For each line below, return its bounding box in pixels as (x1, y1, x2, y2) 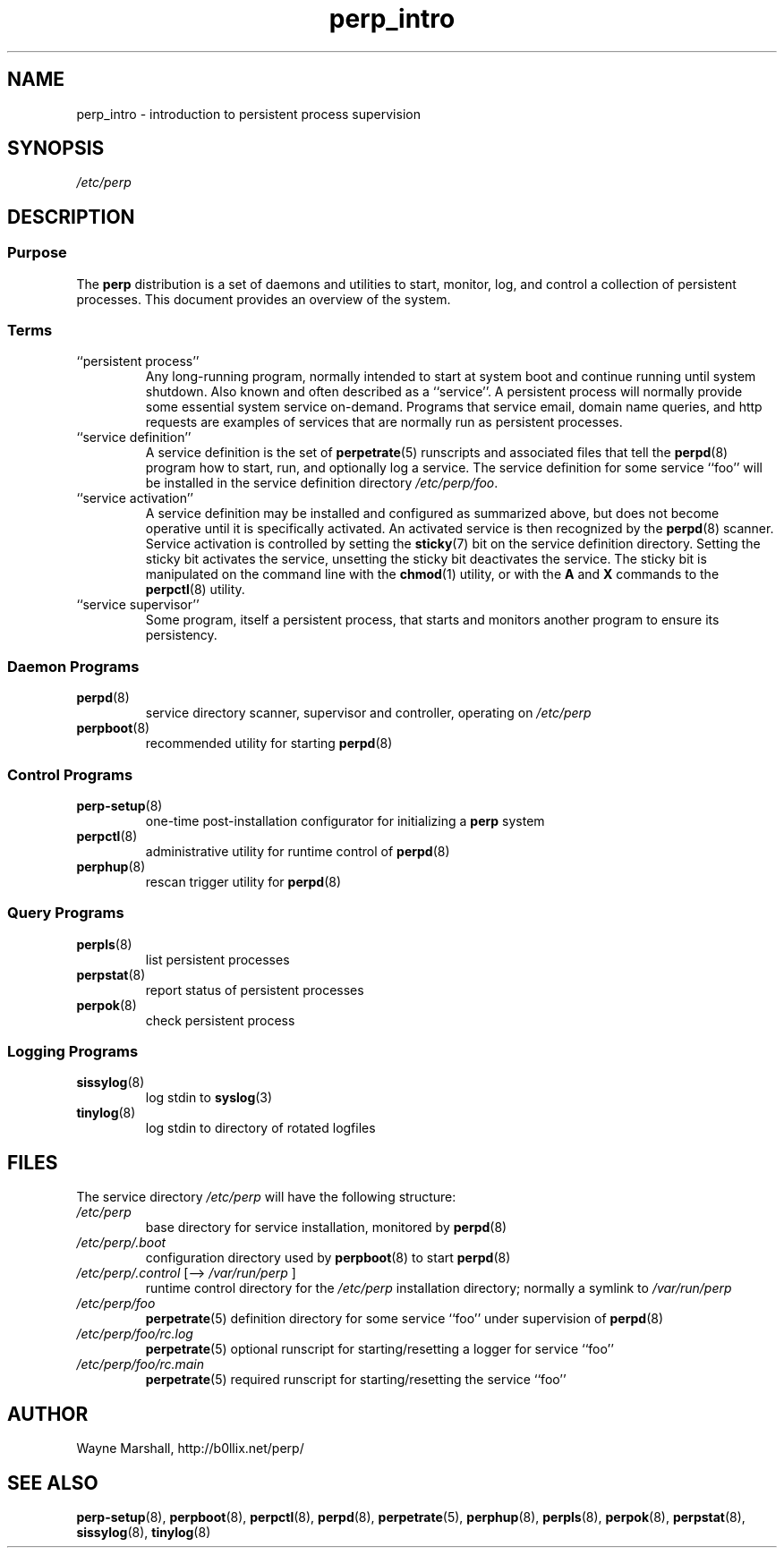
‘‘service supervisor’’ (76, 597, 200, 613)
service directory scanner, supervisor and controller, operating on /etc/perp (145, 705, 592, 721)
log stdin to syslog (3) (145, 1090, 273, 1106)
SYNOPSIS (7, 137, 105, 160)
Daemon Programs (7, 657, 140, 676)
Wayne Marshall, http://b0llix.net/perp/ (76, 1440, 304, 1457)
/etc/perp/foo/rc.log (76, 1326, 193, 1342)
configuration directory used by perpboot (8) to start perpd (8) (145, 1250, 511, 1266)
